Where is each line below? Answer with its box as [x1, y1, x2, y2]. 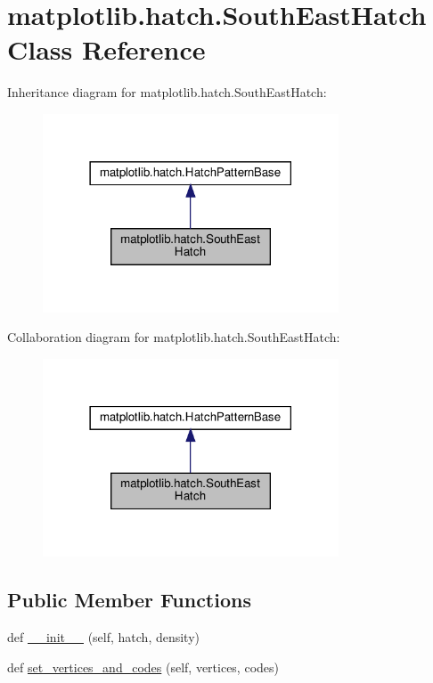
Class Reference [7, 31, 206, 68]
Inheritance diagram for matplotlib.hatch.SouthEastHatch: [7, 83, 327, 102]
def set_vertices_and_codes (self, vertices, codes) [7, 657, 279, 676]
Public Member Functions [7, 586, 251, 614]
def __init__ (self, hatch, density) [7, 628, 200, 646]
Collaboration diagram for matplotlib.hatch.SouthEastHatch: [7, 328, 340, 346]
